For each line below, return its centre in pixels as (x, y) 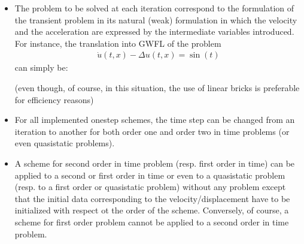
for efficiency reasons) (54, 99)
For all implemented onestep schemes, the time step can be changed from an (155, 120)
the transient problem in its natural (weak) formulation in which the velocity (156, 19)
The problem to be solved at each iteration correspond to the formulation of (154, 8)
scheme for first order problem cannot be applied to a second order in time (152, 222)
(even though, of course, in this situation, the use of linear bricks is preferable (157, 88)
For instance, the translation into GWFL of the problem (118, 43)
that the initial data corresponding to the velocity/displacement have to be (152, 198)
